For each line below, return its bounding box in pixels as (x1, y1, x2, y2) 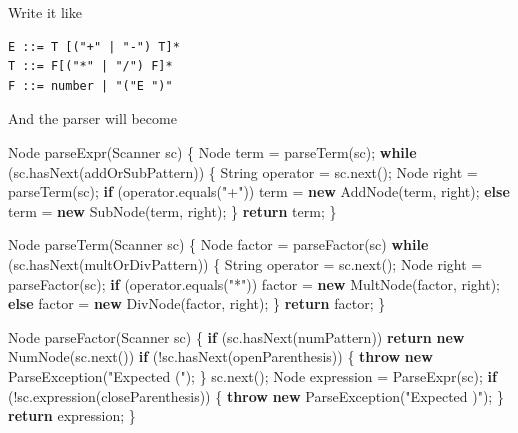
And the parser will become (8, 108, 177, 129)
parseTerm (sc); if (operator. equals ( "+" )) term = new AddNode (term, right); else (8, 181, 510, 202)
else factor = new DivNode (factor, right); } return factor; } (8, 293, 386, 314)
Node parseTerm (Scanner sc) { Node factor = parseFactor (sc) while (8, 234, 429, 255)
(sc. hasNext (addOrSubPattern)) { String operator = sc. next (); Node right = (8, 161, 478, 182)
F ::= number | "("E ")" (8, 78, 173, 93)
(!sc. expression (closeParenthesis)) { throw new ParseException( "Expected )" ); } (8, 385, 504, 406)
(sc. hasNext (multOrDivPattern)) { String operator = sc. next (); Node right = (8, 253, 483, 274)
